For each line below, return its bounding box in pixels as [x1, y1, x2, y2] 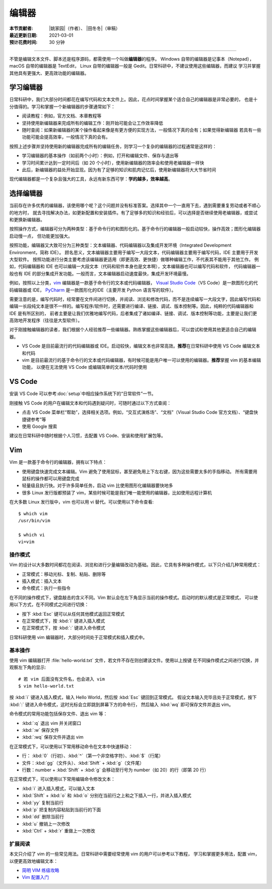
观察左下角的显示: [9, 664, 46, 670]
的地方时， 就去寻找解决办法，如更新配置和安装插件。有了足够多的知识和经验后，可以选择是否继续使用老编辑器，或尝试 [9, 210, 258, 216]
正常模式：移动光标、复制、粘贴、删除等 [22, 571, 106, 577]
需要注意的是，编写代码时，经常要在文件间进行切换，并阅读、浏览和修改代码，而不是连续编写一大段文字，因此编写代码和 [9, 296, 261, 302]
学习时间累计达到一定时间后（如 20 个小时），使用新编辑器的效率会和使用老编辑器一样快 [22, 160, 205, 166]
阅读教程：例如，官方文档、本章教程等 [22, 113, 102, 119]
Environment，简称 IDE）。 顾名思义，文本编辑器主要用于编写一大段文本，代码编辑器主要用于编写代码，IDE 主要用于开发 [9, 249, 259, 255]
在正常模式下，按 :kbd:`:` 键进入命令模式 [22, 625, 105, 631]
